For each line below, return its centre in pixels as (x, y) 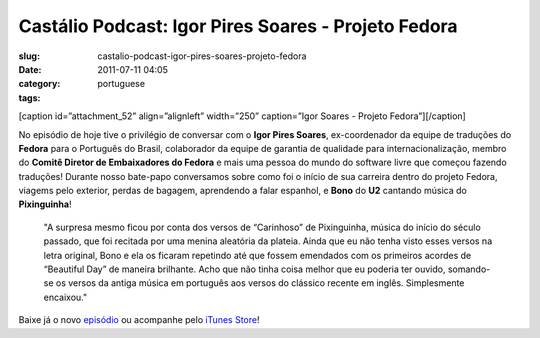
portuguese (121, 84)
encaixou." (65, 297)
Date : (30, 69)
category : (39, 84)
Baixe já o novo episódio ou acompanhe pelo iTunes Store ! (139, 320)
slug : (29, 56)
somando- (469, 269)
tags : (29, 97)
